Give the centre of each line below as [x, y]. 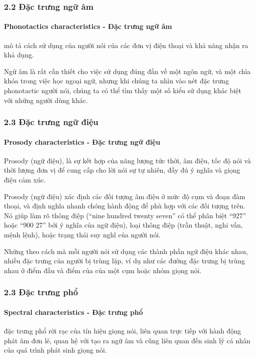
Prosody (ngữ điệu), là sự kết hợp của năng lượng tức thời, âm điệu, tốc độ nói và [127, 160]
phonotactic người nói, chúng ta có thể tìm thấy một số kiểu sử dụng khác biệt [123, 90]
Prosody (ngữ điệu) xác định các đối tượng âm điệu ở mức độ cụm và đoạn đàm [125, 196]
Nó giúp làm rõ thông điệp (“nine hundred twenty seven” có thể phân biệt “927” [125, 215]
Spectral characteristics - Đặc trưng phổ [74, 312]
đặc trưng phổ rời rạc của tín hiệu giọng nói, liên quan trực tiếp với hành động [123, 331]
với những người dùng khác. [46, 100]
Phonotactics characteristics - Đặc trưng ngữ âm [88, 26]
